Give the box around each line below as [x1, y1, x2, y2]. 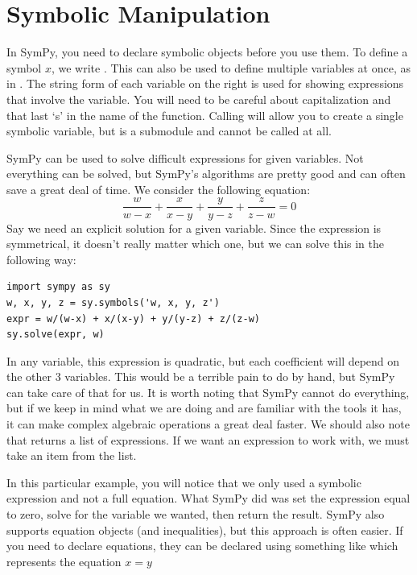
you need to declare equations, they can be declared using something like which [6, 537, 398, 554]
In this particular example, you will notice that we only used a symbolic [6, 474, 361, 490]
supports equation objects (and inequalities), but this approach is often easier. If [6, 521, 403, 538]
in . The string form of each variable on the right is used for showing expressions [6, 75, 404, 92]
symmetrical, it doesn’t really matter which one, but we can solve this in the [6, 235, 384, 252]
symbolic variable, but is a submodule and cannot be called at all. [6, 122, 332, 139]
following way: [6, 250, 76, 267]
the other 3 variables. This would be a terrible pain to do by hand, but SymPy [6, 368, 395, 385]
